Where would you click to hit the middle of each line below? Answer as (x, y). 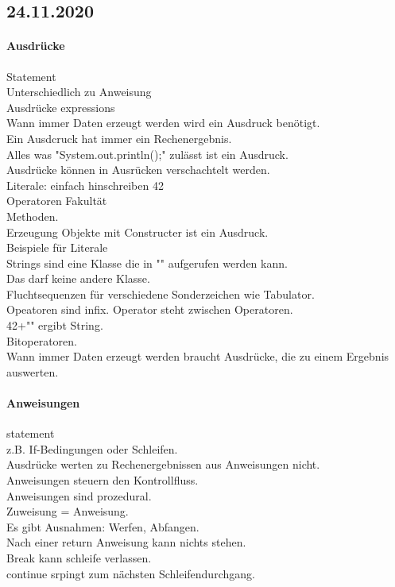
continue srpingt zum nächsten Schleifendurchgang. (131, 573)
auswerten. (33, 371)
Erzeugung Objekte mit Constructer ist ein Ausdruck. (137, 232)
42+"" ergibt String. (55, 325)
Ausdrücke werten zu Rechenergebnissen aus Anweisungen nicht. (163, 464)
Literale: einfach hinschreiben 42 (85, 185)
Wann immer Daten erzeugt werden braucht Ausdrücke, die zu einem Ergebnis (198, 356)
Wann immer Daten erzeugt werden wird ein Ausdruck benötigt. (163, 123)
